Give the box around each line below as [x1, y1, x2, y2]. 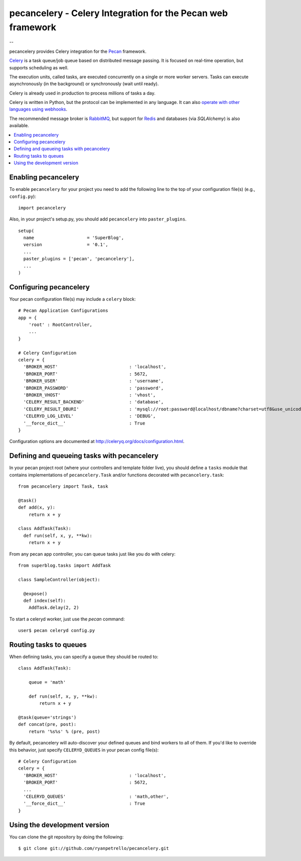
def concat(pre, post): [18, 721, 77, 727]
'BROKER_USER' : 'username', [23, 378, 164, 384]
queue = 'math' [28, 680, 66, 685]
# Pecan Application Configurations [18, 308, 108, 313]
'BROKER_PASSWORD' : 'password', [23, 385, 164, 391]
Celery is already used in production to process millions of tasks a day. [9, 90, 156, 96]
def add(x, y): [18, 505, 56, 510]
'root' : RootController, [28, 322, 93, 328]
